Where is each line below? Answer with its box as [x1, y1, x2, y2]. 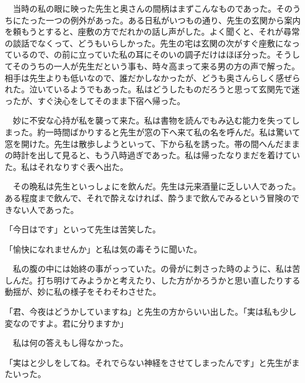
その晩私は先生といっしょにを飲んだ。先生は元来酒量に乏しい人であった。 [12, 180, 301, 192]
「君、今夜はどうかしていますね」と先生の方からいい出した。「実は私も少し [5, 305, 297, 318]
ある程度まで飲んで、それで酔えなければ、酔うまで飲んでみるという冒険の [5, 191, 291, 204]
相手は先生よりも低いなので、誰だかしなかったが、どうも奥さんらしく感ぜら [5, 71, 300, 84]
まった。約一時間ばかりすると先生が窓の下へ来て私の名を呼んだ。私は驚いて [5, 125, 300, 138]
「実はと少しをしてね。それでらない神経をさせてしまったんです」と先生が [5, 356, 291, 368]
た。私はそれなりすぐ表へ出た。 [5, 160, 128, 172]
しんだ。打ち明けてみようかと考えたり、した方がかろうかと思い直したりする [5, 274, 301, 286]
